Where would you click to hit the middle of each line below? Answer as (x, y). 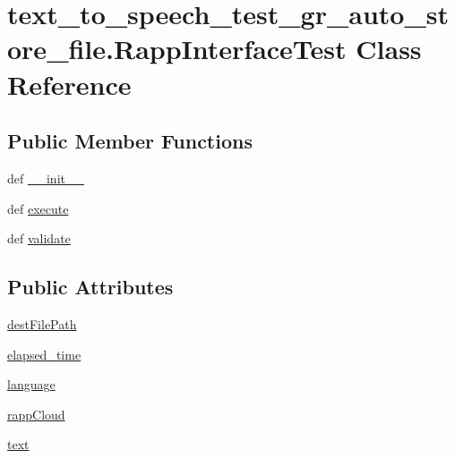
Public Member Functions (130, 141)
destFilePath (42, 323)
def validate (39, 238)
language (31, 384)
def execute (38, 208)
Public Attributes (90, 287)
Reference (69, 84)
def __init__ (46, 178)
